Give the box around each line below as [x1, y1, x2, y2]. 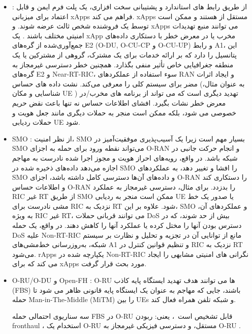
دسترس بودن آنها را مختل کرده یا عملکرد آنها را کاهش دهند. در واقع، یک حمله [12, 220, 242, 230]
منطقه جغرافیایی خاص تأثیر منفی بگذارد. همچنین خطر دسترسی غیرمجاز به [12, 59, 234, 69]
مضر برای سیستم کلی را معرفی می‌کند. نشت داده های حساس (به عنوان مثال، [12, 78, 245, 88]
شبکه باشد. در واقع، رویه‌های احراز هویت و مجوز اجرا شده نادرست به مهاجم [12, 152, 238, 163]
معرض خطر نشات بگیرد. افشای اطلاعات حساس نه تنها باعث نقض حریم [12, 97, 226, 108]
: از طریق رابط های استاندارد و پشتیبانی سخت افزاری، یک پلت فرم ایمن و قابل [12, 1, 247, 11]
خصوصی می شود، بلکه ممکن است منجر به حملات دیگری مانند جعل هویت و [12, 107, 236, 117]
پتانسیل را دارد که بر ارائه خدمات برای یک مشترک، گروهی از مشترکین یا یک [12, 49, 237, 59]
